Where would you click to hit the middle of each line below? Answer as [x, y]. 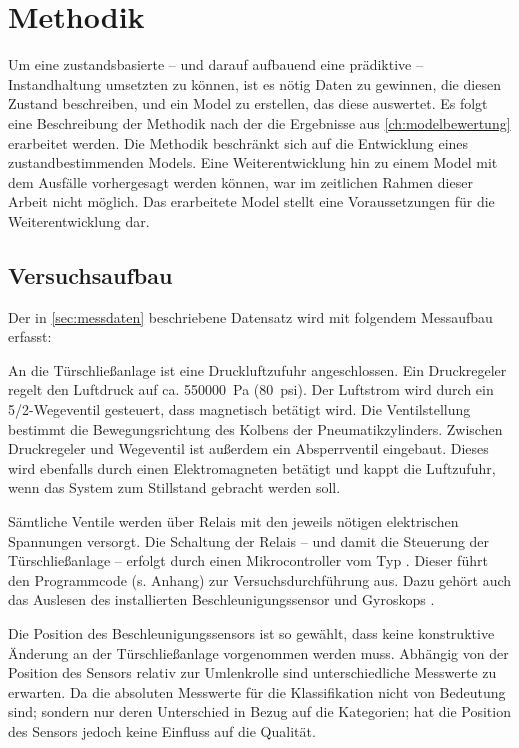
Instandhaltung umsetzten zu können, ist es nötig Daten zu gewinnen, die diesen [254, 83]
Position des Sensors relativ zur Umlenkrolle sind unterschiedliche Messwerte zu [252, 672]
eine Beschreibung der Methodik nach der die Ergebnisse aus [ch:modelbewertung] [259, 122]
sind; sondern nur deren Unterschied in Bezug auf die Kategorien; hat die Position [259, 711]
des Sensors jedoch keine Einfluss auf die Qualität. [162, 730]
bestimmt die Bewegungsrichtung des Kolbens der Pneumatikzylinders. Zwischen [255, 428]
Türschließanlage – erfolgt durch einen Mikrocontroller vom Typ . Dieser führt [248, 560]
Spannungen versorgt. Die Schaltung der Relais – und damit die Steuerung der [249, 540]
